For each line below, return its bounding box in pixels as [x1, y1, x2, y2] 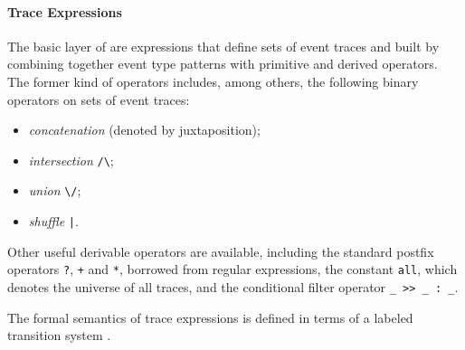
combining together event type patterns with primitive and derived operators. [7, 54, 438, 73]
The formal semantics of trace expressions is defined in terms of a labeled [7, 307, 413, 326]
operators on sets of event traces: [7, 90, 190, 109]
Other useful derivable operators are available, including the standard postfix [7, 241, 434, 260]
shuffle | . [28, 212, 79, 231]
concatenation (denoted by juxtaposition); [28, 120, 261, 139]
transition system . [7, 326, 111, 345]
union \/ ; [28, 181, 81, 200]
